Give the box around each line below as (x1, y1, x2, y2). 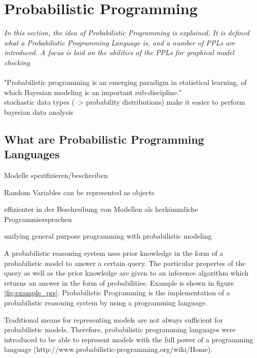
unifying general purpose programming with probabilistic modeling (4, 231, 212, 241)
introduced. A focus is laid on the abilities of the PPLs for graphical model (4, 47, 234, 58)
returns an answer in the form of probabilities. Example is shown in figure (4, 277, 234, 288)
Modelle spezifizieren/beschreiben (4, 170, 108, 181)
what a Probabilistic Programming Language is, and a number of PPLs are (4, 37, 235, 48)
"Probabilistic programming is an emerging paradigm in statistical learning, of (4, 77, 247, 87)
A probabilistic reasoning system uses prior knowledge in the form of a (4, 248, 224, 258)
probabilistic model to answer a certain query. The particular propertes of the (4, 257, 246, 268)
